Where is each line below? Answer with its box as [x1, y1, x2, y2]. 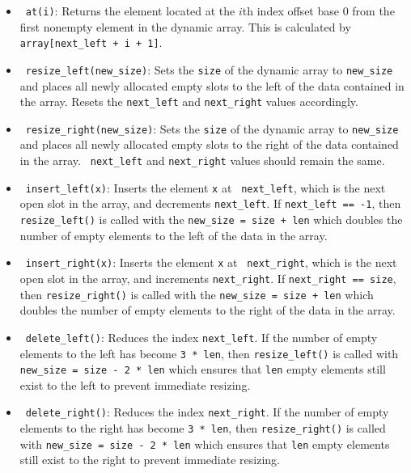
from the [352, 2, 395, 19]
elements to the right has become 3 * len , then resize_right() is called [19, 420, 386, 437]
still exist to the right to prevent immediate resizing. [19, 451, 280, 468]
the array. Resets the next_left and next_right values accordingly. [19, 93, 358, 110]
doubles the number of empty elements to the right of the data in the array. [19, 302, 396, 319]
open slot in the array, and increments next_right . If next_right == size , [19, 269, 396, 286]
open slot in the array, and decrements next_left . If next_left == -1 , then [19, 195, 401, 212]
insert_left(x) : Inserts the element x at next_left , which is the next [25, 179, 386, 196]
